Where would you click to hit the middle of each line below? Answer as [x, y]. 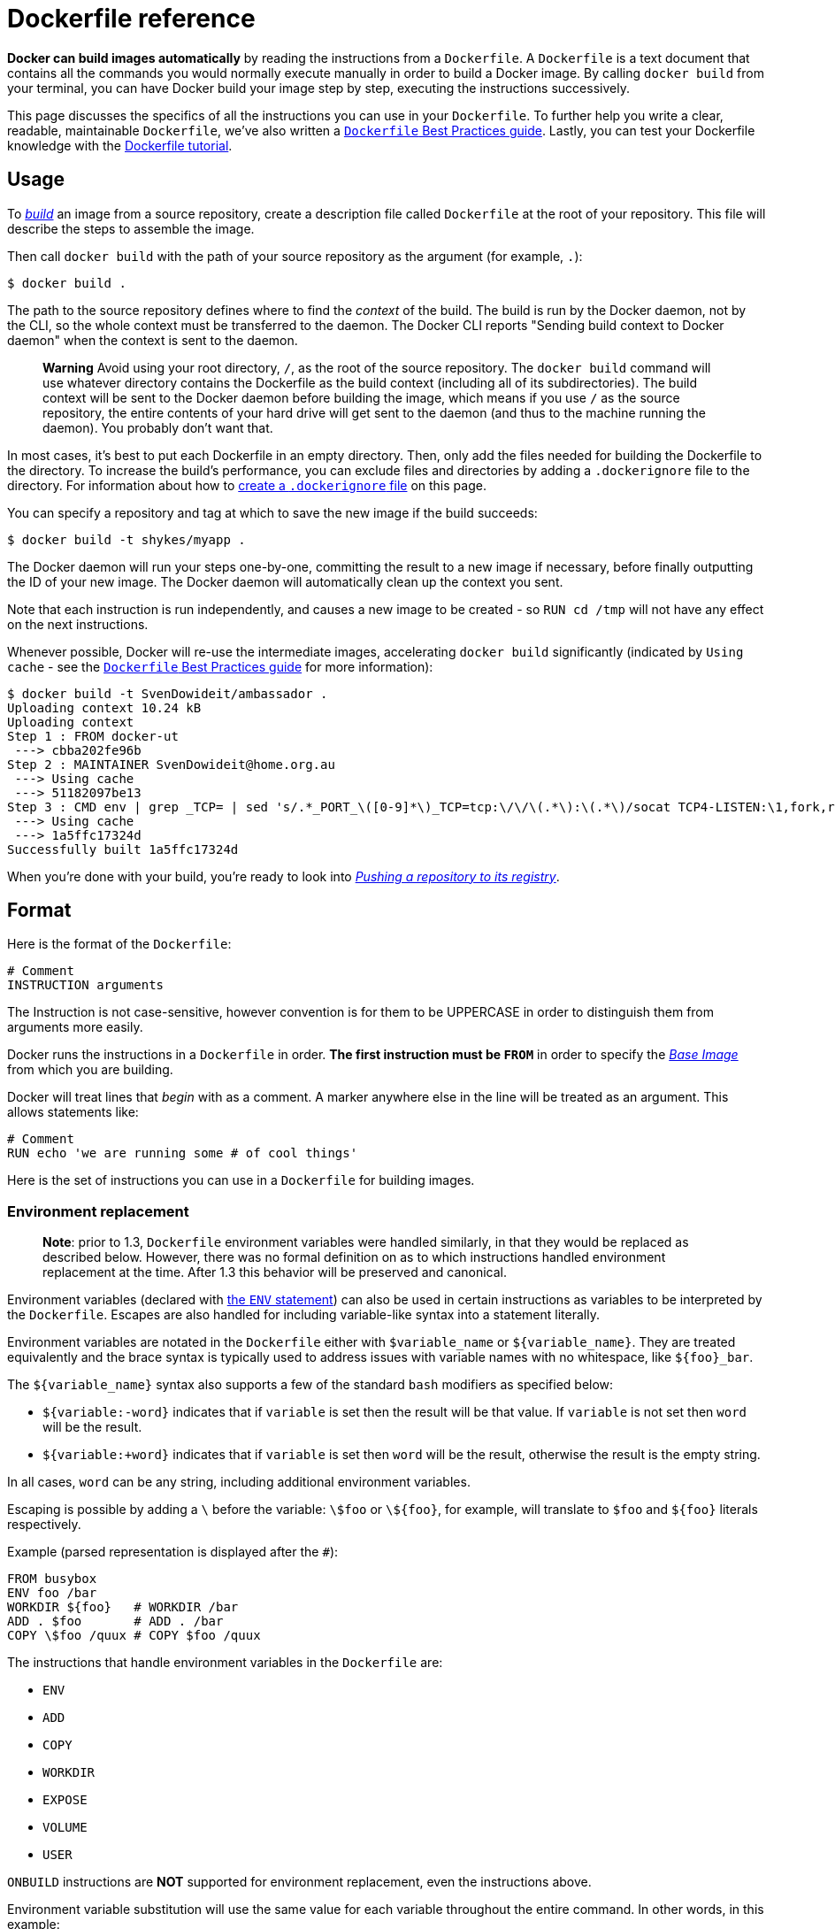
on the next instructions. [78, 624]
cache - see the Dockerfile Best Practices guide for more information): [220, 666]
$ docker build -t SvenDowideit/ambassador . [168, 693]
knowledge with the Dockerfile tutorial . [120, 145]
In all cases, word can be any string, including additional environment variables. [239, 1482]
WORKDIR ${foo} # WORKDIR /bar [123, 1607]
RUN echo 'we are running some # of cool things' [183, 1153]
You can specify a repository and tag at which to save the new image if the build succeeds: [272, 512]
